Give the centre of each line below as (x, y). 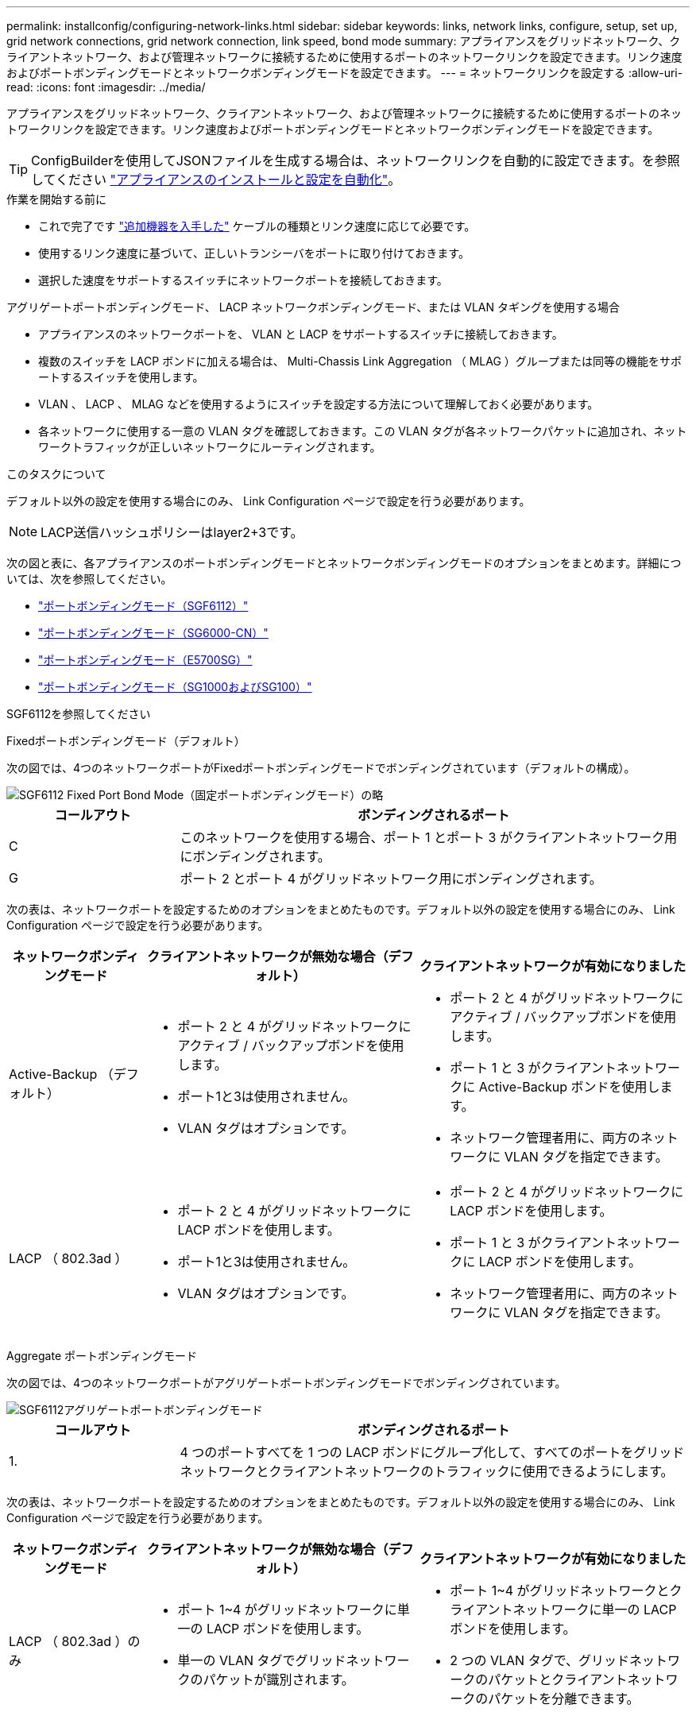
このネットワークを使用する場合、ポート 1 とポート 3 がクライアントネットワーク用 (429, 837)
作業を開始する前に (56, 199)
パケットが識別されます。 (278, 1679)
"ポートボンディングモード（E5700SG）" (145, 660)
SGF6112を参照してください (79, 714)
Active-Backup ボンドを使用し (569, 1087)
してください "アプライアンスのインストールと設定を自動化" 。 (216, 180)
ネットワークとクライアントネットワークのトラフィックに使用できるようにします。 (427, 1471)
